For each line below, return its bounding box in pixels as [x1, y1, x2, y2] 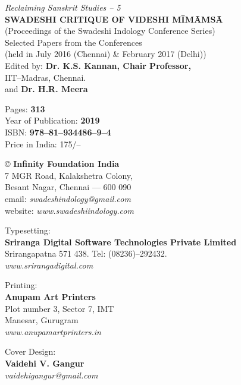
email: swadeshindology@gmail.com [5, 192, 131, 204]
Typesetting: [5, 224, 51, 236]
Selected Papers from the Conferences [5, 36, 142, 48]
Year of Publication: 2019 [5, 114, 100, 127]
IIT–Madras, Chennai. [5, 71, 86, 83]
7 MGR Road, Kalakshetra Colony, [5, 169, 133, 181]
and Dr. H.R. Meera [5, 83, 88, 95]
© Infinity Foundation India [5, 157, 120, 170]
